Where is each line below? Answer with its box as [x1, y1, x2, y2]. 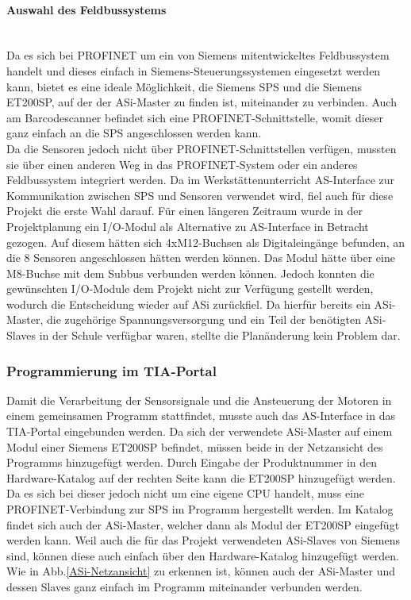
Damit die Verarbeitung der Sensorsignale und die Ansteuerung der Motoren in [6, 391, 392, 408]
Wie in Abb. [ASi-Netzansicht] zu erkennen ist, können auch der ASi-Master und [6, 563, 395, 579]
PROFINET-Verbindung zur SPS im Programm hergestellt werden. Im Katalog [6, 501, 394, 517]
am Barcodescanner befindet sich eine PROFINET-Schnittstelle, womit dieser [6, 109, 384, 125]
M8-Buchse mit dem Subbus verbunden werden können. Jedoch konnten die [6, 264, 375, 281]
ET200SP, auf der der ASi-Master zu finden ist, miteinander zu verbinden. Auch [6, 94, 397, 110]
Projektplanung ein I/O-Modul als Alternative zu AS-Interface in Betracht [6, 217, 369, 234]
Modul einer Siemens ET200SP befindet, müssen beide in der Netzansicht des [6, 438, 383, 455]
